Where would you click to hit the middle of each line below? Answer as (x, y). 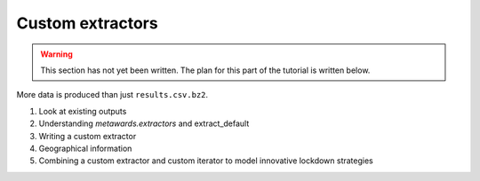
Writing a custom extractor (88, 136)
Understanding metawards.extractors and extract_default (144, 123)
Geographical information (85, 148)
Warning (56, 54)
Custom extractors (88, 23)
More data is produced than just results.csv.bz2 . (112, 95)
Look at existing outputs (83, 111)
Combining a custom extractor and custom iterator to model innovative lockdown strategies (206, 161)
